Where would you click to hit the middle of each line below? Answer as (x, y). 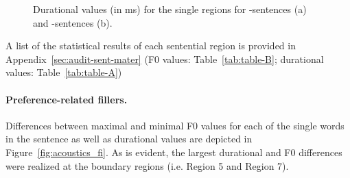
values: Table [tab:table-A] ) (64, 72)
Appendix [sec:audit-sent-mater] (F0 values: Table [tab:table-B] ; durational (165, 59)
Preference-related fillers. (67, 99)
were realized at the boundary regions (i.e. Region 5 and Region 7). (147, 165)
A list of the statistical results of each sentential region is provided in (151, 46)
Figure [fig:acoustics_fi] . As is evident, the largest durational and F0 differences (174, 152)
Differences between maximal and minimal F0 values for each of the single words (175, 125)
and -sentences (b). (73, 22)
